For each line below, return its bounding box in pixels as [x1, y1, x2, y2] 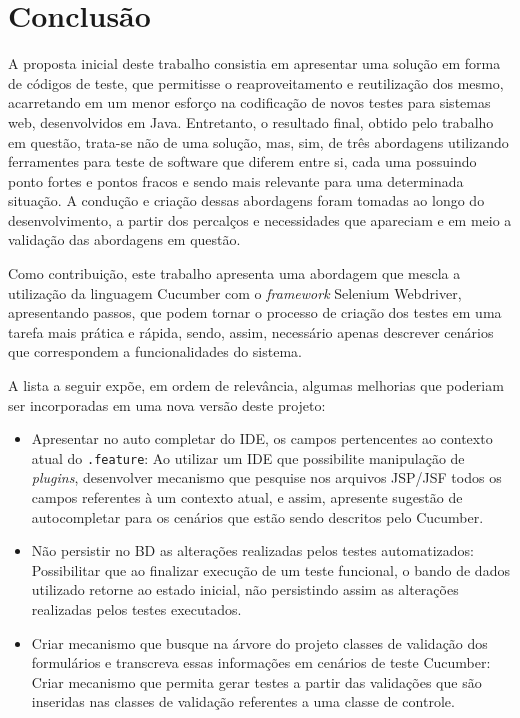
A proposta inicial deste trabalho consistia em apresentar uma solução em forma [8, 53, 501, 74]
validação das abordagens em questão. [8, 229, 241, 250]
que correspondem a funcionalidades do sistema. [8, 341, 302, 362]
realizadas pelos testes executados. [31, 599, 242, 620]
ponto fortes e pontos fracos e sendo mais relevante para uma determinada [8, 170, 464, 191]
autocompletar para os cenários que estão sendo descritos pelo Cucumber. [31, 506, 484, 527]
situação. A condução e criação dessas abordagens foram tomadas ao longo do [8, 190, 485, 211]
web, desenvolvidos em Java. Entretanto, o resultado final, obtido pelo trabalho [8, 111, 494, 132]
